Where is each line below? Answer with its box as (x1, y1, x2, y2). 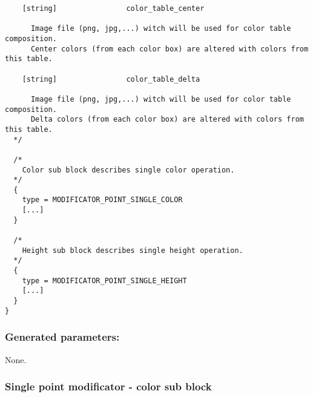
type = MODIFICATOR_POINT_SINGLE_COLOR (22, 195, 183, 205)
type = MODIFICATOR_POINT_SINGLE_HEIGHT (22, 276, 187, 285)
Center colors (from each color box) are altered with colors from (30, 44, 309, 53)
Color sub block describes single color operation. (22, 165, 235, 174)
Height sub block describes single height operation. (22, 246, 243, 255)
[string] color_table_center (22, 4, 205, 13)
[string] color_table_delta (22, 74, 200, 84)
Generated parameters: (5, 329, 120, 344)
